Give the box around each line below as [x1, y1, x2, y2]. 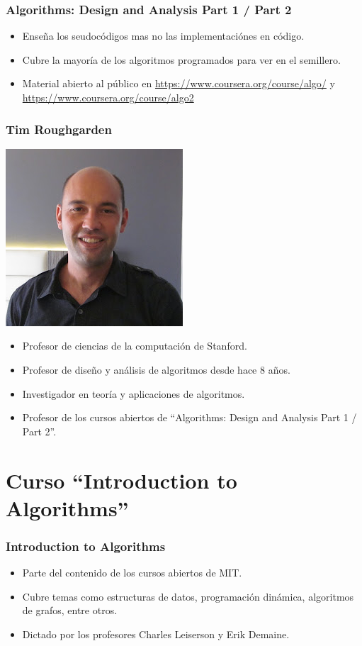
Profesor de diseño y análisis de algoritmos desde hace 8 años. [22, 362, 290, 377]
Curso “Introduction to [6, 465, 237, 494]
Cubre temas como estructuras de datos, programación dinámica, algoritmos [22, 589, 354, 603]
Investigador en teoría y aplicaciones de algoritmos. [22, 386, 245, 401]
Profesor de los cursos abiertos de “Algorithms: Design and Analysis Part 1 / [22, 410, 357, 425]
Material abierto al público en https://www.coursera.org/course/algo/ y [22, 76, 335, 91]
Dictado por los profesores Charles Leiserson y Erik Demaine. [22, 626, 290, 641]
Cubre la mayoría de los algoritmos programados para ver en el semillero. [22, 52, 341, 67]
